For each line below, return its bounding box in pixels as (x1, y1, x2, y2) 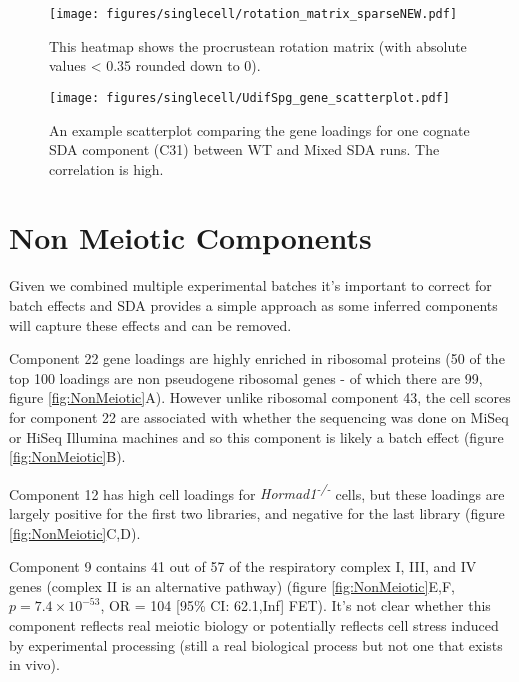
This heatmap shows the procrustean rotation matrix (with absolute (49, 35, 467, 56)
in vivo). (9, 654, 60, 675)
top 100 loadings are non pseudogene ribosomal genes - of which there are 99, (9, 367, 483, 388)
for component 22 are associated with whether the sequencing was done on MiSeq (9, 406, 509, 427)
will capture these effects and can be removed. (9, 314, 292, 335)
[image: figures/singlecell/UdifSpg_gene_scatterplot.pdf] (49, 90, 450, 105)
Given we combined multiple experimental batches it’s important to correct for (9, 275, 492, 296)
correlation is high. (49, 158, 164, 179)
